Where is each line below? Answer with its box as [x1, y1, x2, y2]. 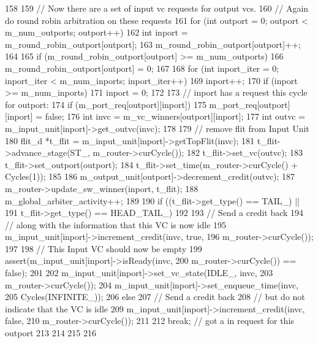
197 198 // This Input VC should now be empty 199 [5, 242, 202, 255]
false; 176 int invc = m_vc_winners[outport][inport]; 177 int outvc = [45, 110, 305, 123]
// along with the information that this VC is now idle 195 [5, 218, 227, 231]
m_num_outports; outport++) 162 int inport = [5, 26, 188, 39]
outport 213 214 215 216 [5, 326, 97, 339]
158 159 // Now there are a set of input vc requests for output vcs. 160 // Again [5, 2, 309, 14]
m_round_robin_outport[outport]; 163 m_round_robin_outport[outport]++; [5, 37, 301, 50]
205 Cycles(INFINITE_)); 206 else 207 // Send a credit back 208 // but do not [5, 290, 305, 303]
